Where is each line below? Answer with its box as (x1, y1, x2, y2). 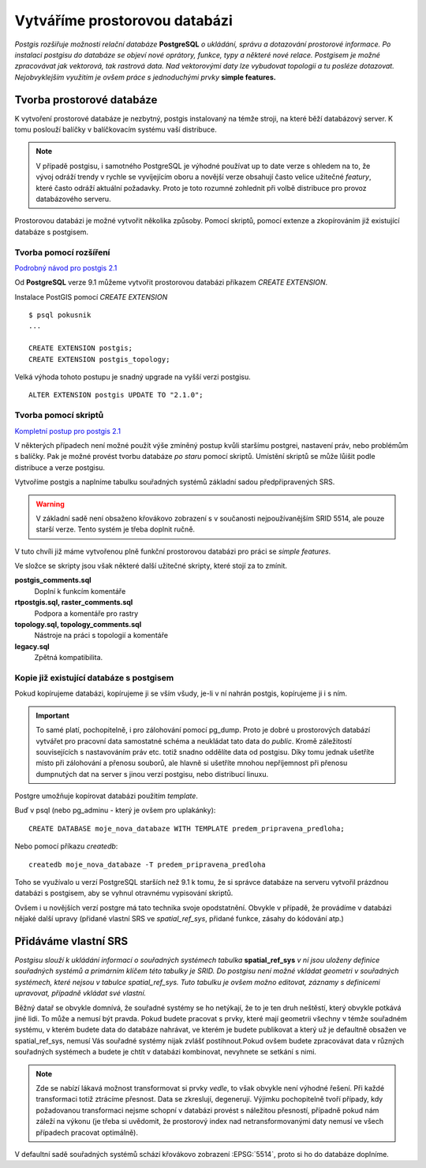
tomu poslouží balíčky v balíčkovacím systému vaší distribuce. (14, 125, 217, 134)
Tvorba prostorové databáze (14, 93, 158, 106)
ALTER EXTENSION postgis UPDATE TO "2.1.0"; (28, 390, 204, 400)
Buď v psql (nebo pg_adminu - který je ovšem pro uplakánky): (14, 805, 216, 815)
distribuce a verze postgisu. (14, 462, 106, 472)
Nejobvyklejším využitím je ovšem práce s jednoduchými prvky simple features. (14, 72, 276, 82)
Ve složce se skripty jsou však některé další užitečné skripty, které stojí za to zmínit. (14, 561, 288, 571)
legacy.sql (14, 641, 50, 651)
